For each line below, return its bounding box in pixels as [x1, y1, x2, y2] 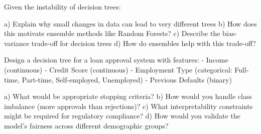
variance [4, 37, 30, 48]
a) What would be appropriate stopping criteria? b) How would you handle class [4, 91, 252, 101]
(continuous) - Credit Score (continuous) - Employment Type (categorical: [4, 64, 232, 74]
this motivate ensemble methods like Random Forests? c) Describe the [4, 28, 220, 38]
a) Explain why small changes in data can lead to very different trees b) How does [4, 18, 257, 28]
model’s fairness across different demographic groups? [4, 120, 169, 130]
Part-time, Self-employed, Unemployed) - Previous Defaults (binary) [22, 74, 232, 84]
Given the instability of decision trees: [4, 1, 121, 11]
